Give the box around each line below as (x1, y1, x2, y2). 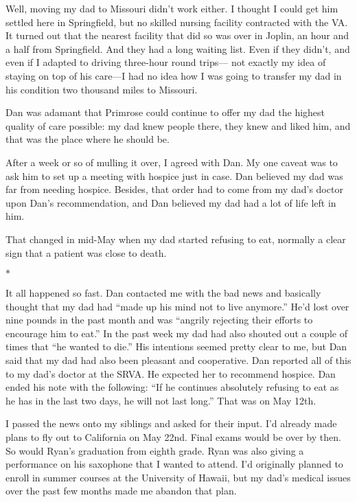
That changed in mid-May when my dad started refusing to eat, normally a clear (5, 231, 346, 246)
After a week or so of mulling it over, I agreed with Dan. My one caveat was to (5, 155, 338, 169)
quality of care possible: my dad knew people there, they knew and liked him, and (5, 118, 351, 133)
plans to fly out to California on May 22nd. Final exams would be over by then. (5, 430, 341, 444)
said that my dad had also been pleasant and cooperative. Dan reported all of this (5, 353, 352, 367)
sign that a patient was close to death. (5, 245, 167, 260)
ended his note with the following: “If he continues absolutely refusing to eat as (5, 380, 339, 394)
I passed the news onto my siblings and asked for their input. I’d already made (5, 416, 337, 431)
